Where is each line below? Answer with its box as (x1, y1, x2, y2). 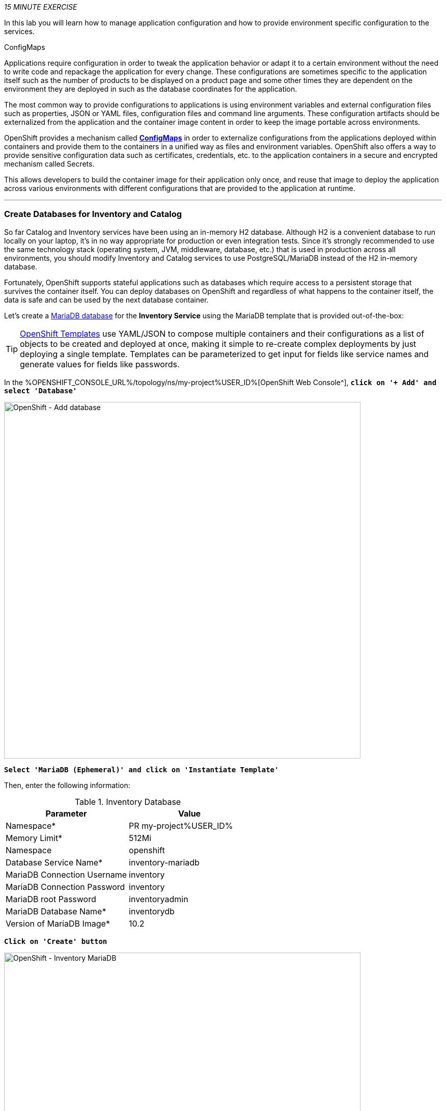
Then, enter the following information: (4, 780, 130, 790)
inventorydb (129, 906, 175, 916)
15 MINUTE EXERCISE (4, 3, 77, 11)
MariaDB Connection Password (6, 881, 125, 892)
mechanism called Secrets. (4, 159, 95, 168)
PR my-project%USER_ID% (129, 820, 233, 831)
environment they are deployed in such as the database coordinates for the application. (4, 85, 297, 93)
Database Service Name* (6, 857, 103, 868)
